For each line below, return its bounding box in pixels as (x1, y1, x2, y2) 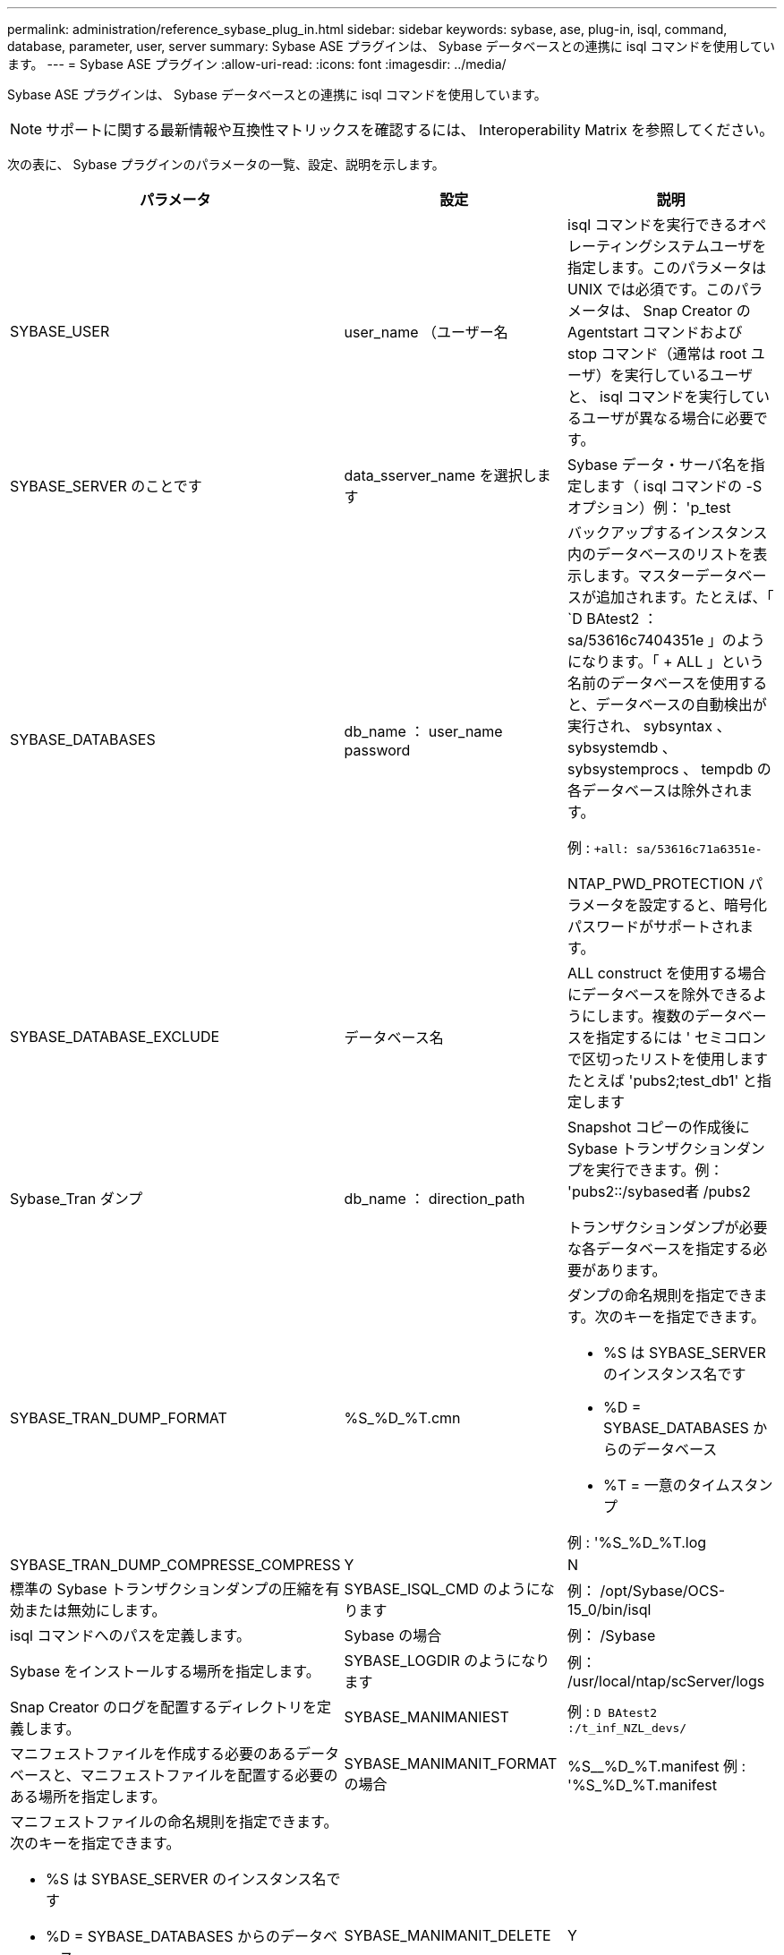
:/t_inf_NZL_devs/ (567, 1720, 687, 1735)
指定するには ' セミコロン (596, 1029, 766, 1046)
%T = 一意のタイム (603, 1476, 730, 1494)
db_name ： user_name (344, 722, 503, 740)
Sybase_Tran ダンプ (10, 1190, 143, 1208)
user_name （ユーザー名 (344, 323, 508, 341)
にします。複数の (582, 1007, 695, 1025)
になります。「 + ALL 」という (567, 653, 764, 670)
